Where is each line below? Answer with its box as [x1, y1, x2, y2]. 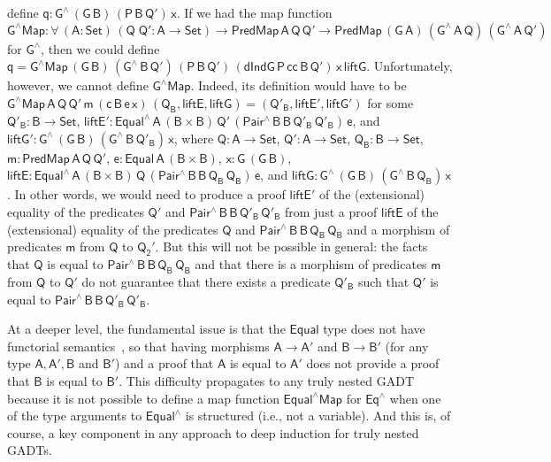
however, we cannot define [7, 76, 149, 95]
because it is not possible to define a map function [7, 389, 279, 407]
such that [357, 272, 409, 290]
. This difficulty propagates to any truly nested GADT [119, 371, 415, 389]
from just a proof [284, 202, 378, 220]
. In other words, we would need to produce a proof [7, 185, 286, 204]
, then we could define [41, 39, 160, 58]
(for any [385, 336, 429, 355]
